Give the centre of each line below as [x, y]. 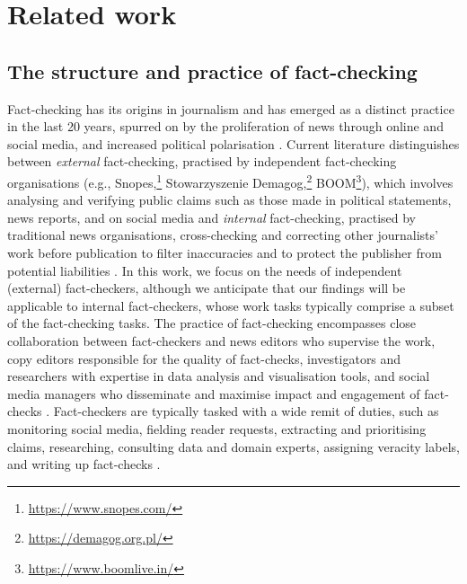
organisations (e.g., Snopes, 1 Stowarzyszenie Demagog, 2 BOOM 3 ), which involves [230, 181]
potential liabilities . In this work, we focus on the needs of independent [205, 270]
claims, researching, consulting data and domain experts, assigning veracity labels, [233, 446]
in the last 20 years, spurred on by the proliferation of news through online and [225, 126]
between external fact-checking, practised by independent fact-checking [202, 161]
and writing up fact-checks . [84, 464]
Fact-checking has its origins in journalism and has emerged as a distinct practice [231, 108]
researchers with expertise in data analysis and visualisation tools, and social [219, 376]
